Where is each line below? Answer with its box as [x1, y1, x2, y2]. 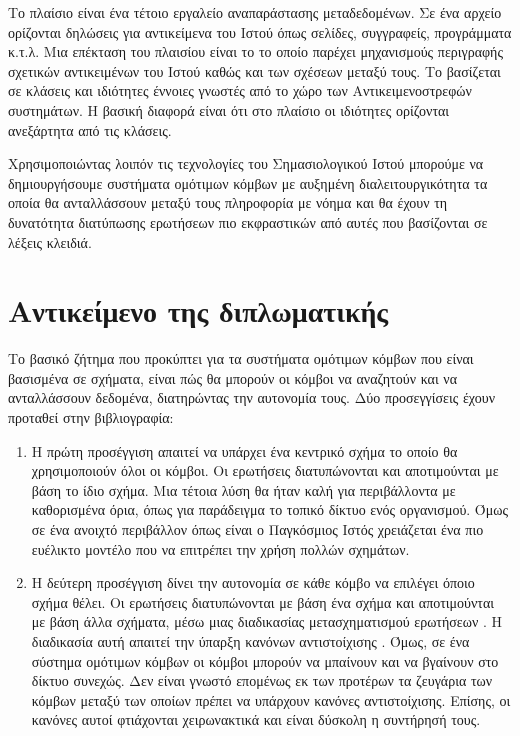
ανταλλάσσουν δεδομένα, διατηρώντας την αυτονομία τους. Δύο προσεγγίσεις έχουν [8, 387, 495, 408]
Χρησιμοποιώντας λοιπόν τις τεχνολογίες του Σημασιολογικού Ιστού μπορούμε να [8, 153, 484, 174]
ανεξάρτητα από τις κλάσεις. [8, 119, 172, 140]
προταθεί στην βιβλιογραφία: [8, 407, 174, 428]
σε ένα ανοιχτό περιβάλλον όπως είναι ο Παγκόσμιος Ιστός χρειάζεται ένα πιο [31, 519, 484, 539]
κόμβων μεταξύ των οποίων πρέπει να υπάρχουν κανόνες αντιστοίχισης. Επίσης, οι [31, 689, 511, 710]
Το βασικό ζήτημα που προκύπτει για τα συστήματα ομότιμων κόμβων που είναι [8, 348, 474, 369]
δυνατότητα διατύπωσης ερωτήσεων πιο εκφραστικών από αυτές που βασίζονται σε [8, 211, 488, 232]
